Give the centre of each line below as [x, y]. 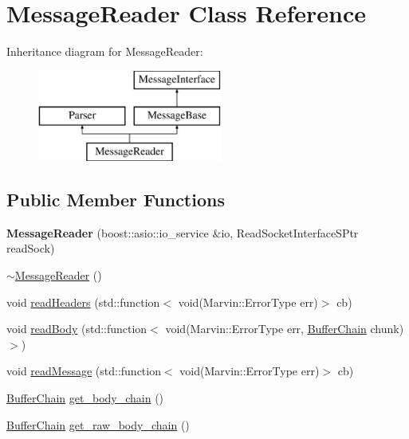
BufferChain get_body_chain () [85, 398]
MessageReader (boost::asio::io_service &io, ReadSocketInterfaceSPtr [183, 232]
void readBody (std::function [77, 329]
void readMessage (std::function [84, 371]
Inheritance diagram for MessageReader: [105, 51]
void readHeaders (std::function [83, 302]
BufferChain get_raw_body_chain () [98, 424]
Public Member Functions [116, 200]
